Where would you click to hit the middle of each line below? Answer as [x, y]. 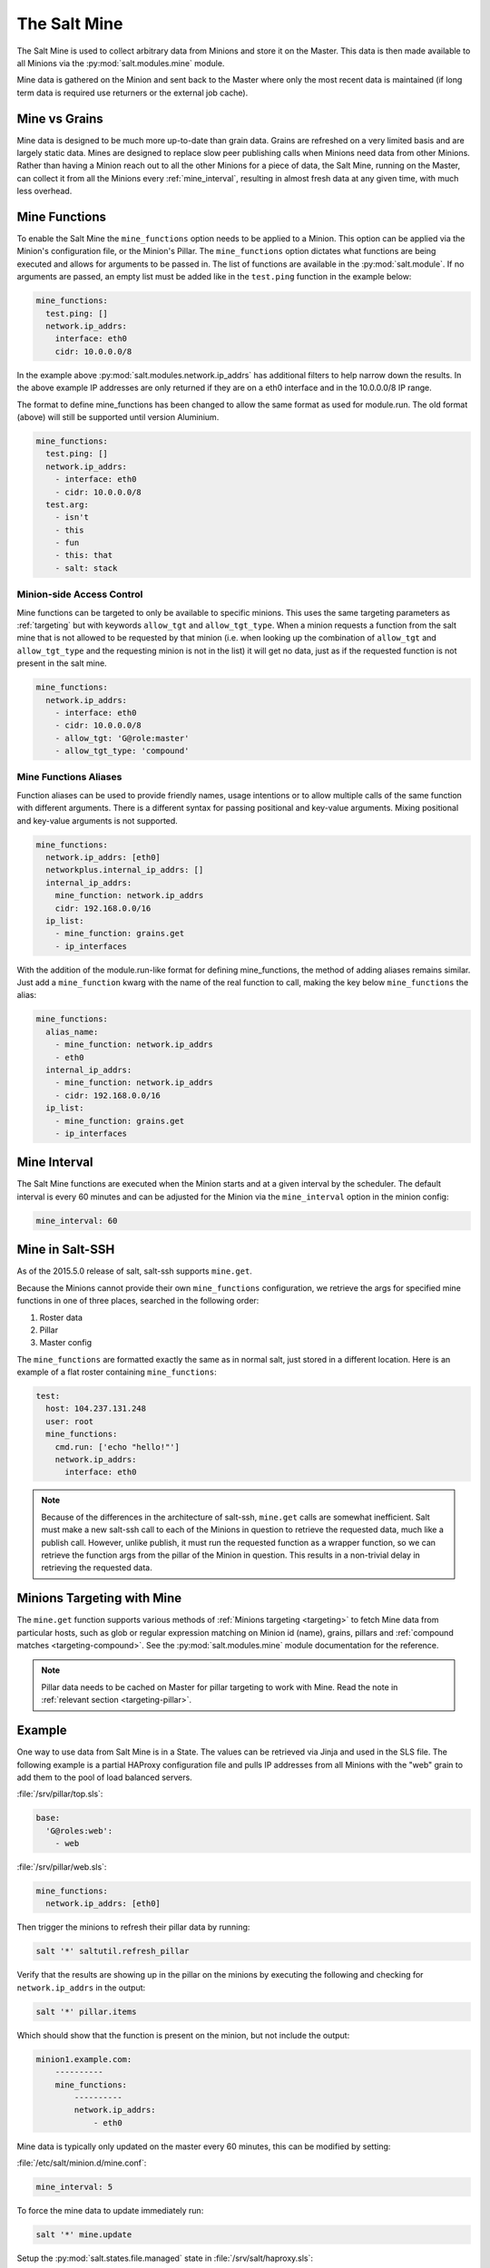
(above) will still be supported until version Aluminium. [118, 416]
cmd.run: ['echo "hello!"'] [118, 1447]
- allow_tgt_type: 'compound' [122, 751]
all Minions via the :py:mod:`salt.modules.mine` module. [121, 63]
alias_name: [72, 1031]
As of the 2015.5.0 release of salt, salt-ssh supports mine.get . [135, 1271]
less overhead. [44, 191]
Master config [66, 1343]
